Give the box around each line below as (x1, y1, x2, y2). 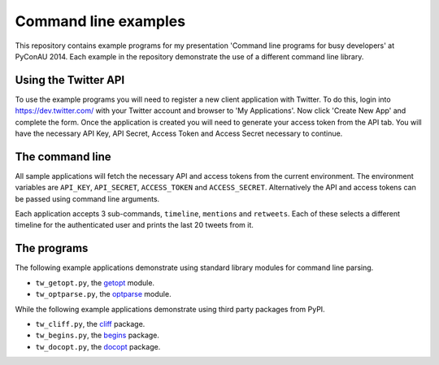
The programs (15, 241, 89, 255)
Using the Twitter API (15, 73, 125, 87)
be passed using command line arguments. (15, 193, 160, 203)
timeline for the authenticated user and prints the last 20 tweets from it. (15, 220, 254, 230)
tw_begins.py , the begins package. (35, 330, 160, 341)
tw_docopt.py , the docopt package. (35, 341, 161, 351)
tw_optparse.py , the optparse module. (35, 289, 172, 299)
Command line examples (15, 12, 186, 30)
